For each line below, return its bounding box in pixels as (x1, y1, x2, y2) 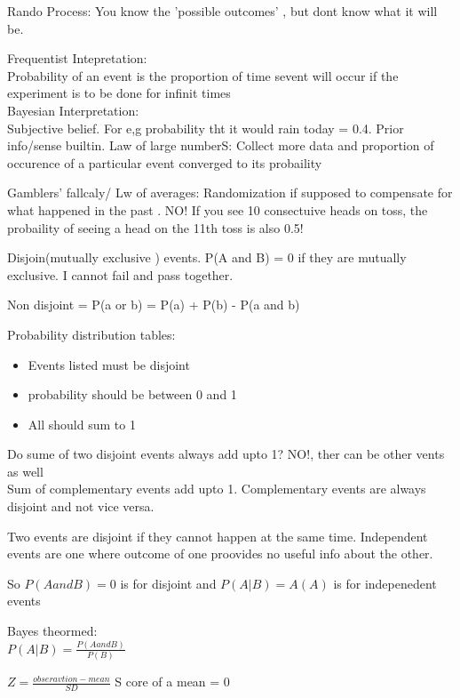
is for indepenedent (333, 574, 437, 592)
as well (7, 461, 44, 480)
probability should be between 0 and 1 (28, 385, 237, 404)
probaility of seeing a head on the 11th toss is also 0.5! (7, 218, 304, 237)
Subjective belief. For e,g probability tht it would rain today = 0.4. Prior (7, 118, 404, 137)
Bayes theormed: (7, 622, 98, 640)
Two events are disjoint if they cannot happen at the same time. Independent (7, 526, 428, 545)
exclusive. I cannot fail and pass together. (7, 265, 234, 284)
